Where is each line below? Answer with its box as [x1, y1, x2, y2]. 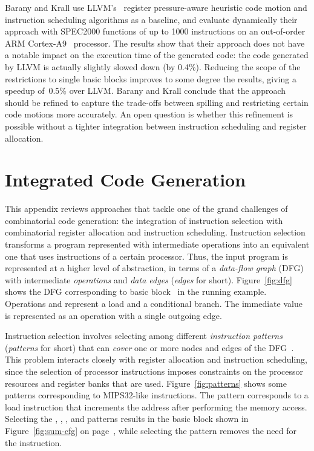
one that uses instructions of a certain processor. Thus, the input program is [5, 249, 288, 262]
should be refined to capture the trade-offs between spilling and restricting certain [5, 96, 309, 108]
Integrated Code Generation [5, 167, 246, 192]
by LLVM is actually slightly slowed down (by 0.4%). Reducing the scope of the [5, 60, 301, 73]
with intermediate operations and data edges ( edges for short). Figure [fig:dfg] [5, 273, 292, 286]
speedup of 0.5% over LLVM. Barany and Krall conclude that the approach [5, 84, 286, 97]
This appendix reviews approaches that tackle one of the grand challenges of [5, 202, 288, 215]
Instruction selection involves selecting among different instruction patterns [5, 329, 283, 342]
